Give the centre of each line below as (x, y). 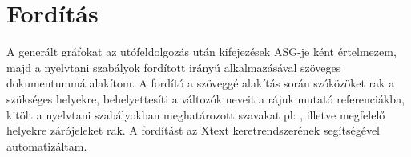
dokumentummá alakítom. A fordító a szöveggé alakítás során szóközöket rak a (201, 83)
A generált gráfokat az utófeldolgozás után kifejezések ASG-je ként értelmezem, (201, 52)
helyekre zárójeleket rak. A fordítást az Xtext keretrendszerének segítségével (193, 130)
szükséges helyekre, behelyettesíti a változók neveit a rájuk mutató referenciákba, (206, 98)
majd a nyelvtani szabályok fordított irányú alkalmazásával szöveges (174, 67)
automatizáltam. (47, 145)
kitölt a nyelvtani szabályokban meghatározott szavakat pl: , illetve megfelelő (196, 114)
